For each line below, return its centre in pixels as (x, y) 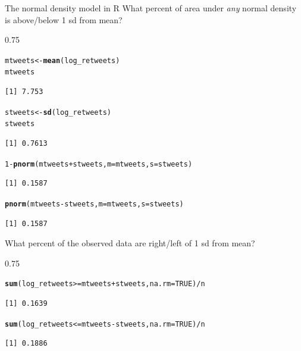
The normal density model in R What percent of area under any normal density (151, 8)
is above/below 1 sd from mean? (64, 19)
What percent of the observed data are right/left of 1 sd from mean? (130, 243)
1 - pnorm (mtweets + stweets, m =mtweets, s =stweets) (99, 164)
